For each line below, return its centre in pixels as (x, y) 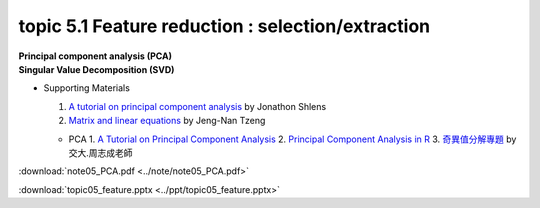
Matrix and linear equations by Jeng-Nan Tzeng (167, 121)
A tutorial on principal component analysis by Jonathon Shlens (197, 106)
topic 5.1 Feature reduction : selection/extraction (224, 26)
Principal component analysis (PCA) (95, 56)
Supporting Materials (86, 88)
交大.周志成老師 (101, 152)
